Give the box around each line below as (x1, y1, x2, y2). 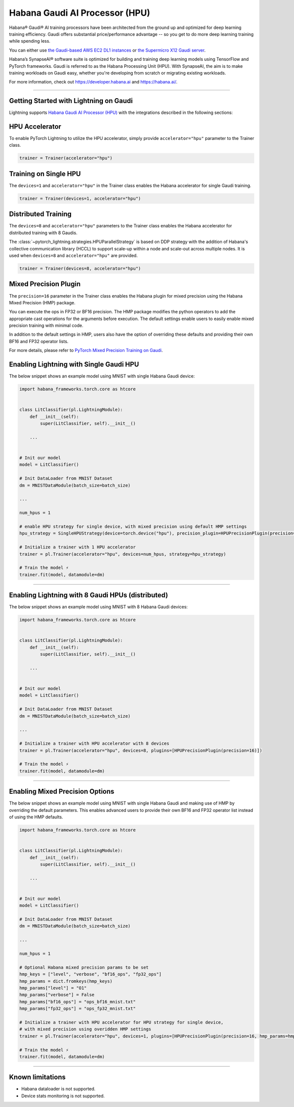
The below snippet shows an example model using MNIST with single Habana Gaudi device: (9, 373, 195, 379)
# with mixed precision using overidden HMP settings (19, 1026, 151, 1032)
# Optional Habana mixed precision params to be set (19, 965, 149, 970)
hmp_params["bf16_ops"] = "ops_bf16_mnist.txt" (19, 999, 136, 1004)
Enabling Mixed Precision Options (9, 787, 115, 796)
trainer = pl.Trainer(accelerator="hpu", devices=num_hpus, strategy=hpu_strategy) (19, 551, 226, 557)
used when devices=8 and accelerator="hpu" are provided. (9, 253, 138, 259)
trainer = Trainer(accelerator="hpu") (19, 155, 113, 161)
